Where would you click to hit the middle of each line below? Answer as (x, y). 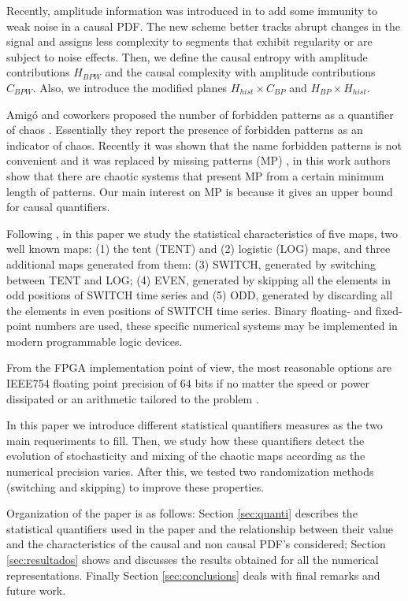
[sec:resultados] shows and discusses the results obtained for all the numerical (193, 559)
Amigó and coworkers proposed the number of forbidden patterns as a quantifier (200, 114)
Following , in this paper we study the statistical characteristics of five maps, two (202, 233)
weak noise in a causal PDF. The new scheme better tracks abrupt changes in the (203, 26)
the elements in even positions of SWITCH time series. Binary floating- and (189, 310)
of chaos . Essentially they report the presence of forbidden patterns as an (185, 130)
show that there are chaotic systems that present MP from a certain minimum (195, 175)
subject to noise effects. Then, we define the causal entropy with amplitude (187, 56)
